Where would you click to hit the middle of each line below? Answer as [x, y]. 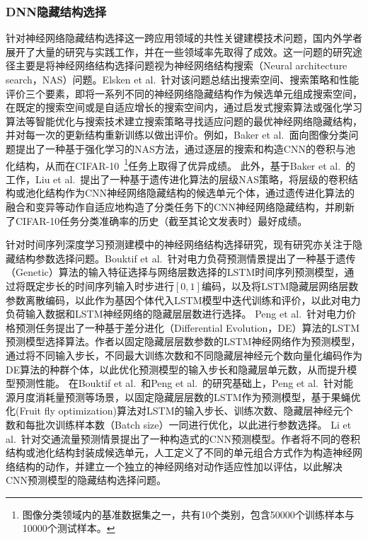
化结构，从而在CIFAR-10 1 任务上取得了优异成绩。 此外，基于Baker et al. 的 [181, 164]
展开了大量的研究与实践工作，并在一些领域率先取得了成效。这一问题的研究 [179, 51]
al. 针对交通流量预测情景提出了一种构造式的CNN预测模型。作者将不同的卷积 [183, 438]
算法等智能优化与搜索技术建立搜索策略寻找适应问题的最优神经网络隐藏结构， [184, 121]
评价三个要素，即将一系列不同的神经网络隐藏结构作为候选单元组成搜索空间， [184, 93]
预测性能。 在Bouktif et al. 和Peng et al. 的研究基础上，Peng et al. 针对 [179, 383]
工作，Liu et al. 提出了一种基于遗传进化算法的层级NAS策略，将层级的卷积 [177, 179]
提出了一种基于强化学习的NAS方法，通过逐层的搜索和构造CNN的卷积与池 [185, 148]
